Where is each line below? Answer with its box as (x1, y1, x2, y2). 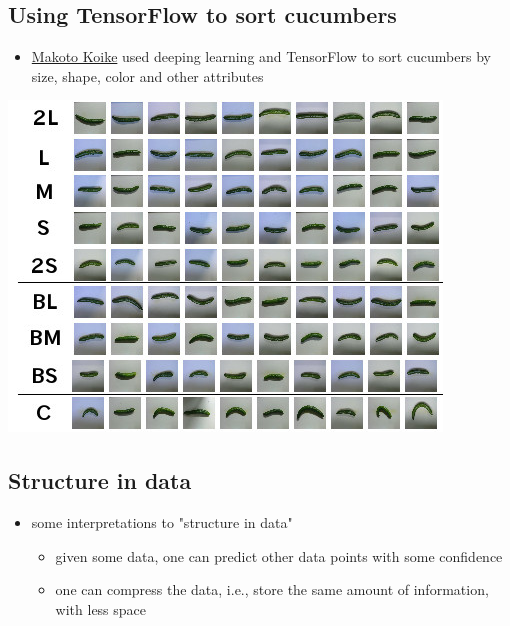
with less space (55, 598, 147, 619)
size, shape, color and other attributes (31, 65, 264, 86)
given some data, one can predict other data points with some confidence (55, 545, 503, 566)
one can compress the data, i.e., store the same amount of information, (55, 579, 489, 600)
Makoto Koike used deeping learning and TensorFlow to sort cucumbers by (31, 46, 491, 67)
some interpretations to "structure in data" (31, 512, 293, 533)
